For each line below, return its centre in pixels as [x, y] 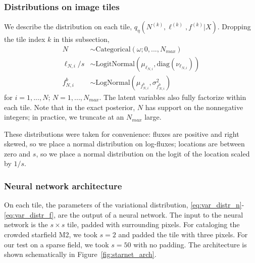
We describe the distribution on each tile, [68, 27]
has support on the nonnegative [194, 107]
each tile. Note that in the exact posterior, [70, 107]
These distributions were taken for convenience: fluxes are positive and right [122, 134]
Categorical [113, 49]
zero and [17, 153]
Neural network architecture [63, 186]
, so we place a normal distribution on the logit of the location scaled [143, 153]
